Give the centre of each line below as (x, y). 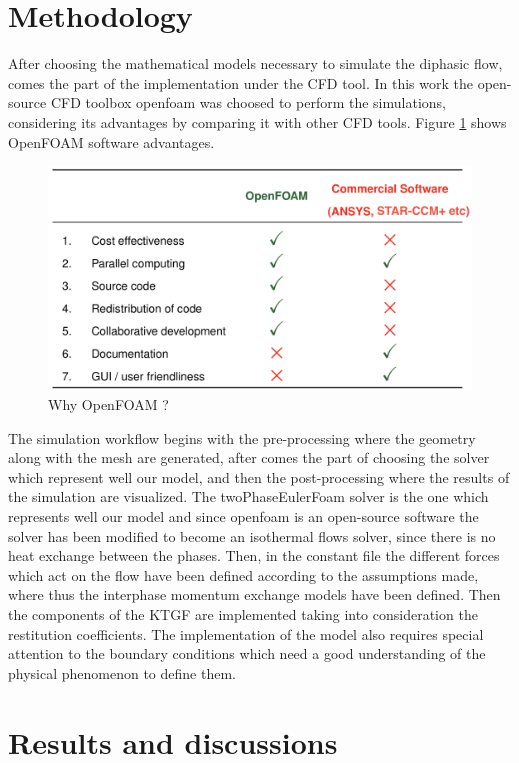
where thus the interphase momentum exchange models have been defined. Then (254, 594)
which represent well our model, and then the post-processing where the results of (259, 476)
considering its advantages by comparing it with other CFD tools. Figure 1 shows (257, 121)
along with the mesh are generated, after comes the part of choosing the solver (249, 457)
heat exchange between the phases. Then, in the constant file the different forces (254, 555)
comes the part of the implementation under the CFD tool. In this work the (240, 82)
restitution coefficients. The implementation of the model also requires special (246, 633)
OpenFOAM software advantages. (111, 141)
